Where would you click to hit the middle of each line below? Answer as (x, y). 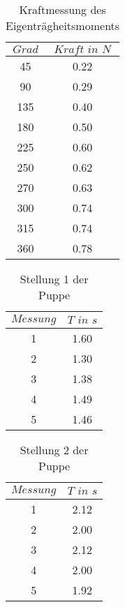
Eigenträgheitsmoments (63, 25)
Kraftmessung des (62, 9)
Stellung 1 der (54, 279)
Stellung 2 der (54, 450)
